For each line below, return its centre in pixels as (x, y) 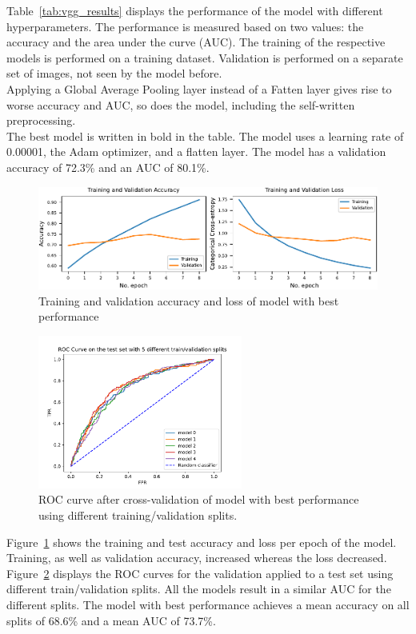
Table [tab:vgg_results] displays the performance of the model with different (195, 10)
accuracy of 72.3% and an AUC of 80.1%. (108, 167)
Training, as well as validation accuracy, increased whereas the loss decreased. (197, 558)
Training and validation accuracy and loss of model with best (189, 300)
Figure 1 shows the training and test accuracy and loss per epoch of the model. (202, 542)
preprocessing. (41, 120)
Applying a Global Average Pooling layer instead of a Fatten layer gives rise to (199, 88)
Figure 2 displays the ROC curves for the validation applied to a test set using (200, 573)
